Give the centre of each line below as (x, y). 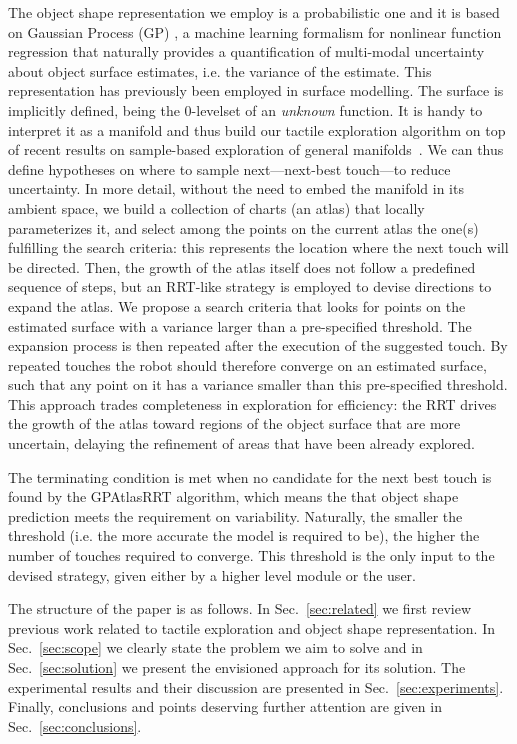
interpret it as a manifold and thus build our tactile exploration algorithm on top (257, 129)
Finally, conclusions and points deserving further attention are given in (225, 706)
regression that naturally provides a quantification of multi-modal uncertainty (246, 51)
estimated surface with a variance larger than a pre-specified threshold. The (240, 325)
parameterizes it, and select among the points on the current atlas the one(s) (243, 227)
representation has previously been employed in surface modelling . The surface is (256, 90)
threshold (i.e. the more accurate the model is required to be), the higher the (244, 535)
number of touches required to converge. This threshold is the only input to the (251, 555)
